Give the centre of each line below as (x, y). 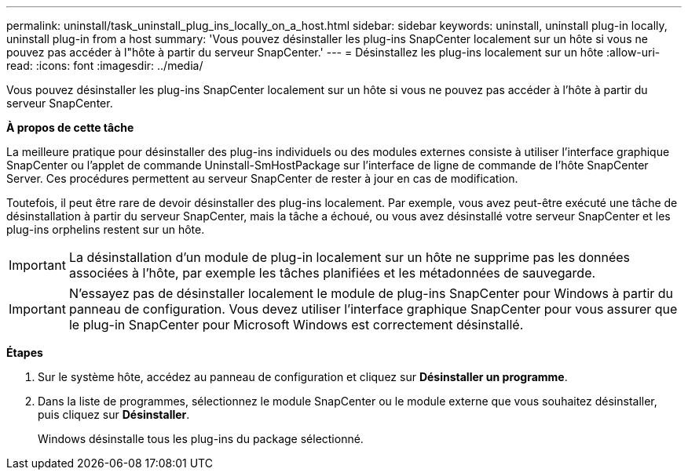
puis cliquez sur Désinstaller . (114, 414)
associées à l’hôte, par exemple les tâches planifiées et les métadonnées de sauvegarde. (332, 273)
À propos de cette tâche (70, 127)
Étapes (25, 352)
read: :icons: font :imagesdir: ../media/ (105, 65)
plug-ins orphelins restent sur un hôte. (106, 229)
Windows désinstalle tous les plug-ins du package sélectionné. (201, 439)
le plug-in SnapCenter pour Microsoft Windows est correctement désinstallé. (296, 325)
